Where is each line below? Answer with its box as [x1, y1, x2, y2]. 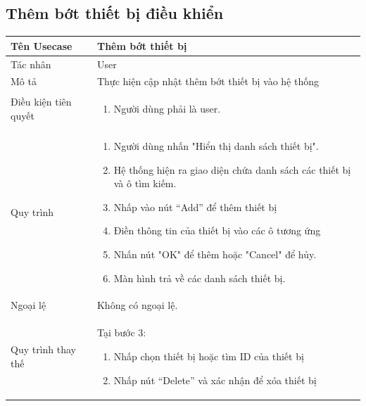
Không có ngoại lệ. [96, 298, 178, 312]
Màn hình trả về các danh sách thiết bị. [113, 270, 286, 285]
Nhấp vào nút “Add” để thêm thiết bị [113, 199, 277, 214]
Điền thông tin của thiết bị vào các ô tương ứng [113, 223, 321, 238]
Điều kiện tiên [11, 94, 72, 109]
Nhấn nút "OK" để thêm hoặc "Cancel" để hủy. [113, 247, 317, 262]
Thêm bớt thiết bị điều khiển [6, 2, 224, 24]
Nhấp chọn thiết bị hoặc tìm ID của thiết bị [113, 348, 304, 363]
